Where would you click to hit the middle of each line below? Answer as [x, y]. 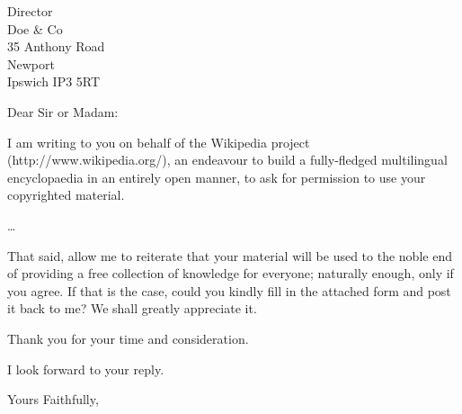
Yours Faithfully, [53, 399]
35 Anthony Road [56, 46]
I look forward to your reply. [86, 369]
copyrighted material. [66, 195]
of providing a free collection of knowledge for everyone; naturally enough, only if [231, 273]
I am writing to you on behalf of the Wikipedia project [159, 142]
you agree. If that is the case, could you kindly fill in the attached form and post [229, 290]
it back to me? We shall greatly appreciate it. [132, 308]
